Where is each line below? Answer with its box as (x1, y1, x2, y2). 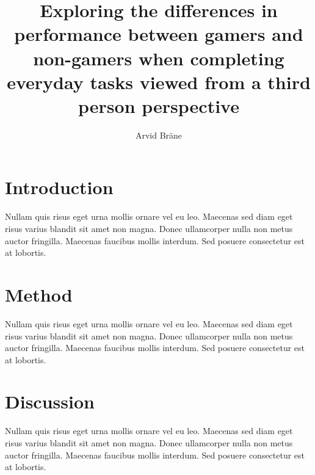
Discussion (5, 389, 95, 414)
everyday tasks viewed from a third (7, 69, 311, 94)
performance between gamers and (14, 21, 303, 46)
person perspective (78, 93, 239, 118)
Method (5, 281, 73, 306)
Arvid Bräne (135, 128, 183, 141)
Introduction (5, 175, 114, 200)
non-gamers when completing (33, 45, 284, 70)
